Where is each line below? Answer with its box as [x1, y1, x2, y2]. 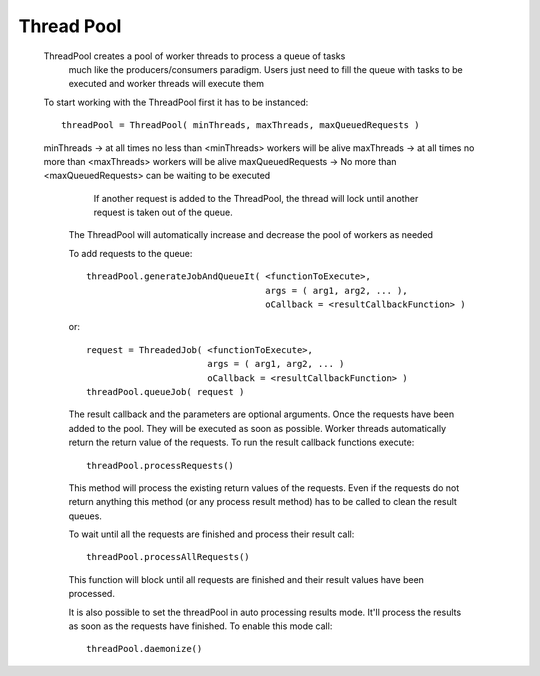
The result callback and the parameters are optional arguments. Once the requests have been [68, 408, 455, 420]
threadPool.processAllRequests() [86, 551, 250, 563]
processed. [68, 588, 115, 600]
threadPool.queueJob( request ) [86, 386, 245, 397]
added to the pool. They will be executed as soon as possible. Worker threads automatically [68, 422, 447, 434]
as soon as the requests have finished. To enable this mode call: [68, 620, 333, 632]
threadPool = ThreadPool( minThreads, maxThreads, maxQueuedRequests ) [61, 120, 420, 131]
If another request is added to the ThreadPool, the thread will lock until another [93, 192, 419, 204]
